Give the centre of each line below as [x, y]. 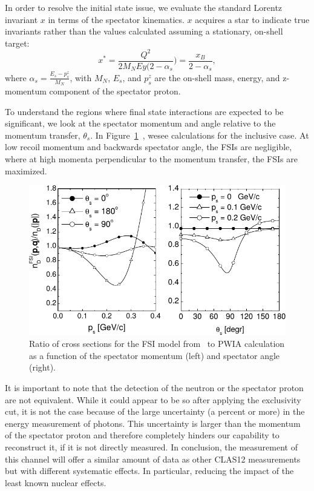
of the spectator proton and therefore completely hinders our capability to [142, 435]
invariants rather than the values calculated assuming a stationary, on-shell [144, 31]
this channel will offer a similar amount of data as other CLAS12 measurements [153, 459]
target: [17, 43]
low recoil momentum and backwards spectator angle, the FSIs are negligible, [149, 147]
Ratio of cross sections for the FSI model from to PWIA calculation [157, 344]
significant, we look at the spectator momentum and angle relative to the [140, 123]
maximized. [26, 170]
